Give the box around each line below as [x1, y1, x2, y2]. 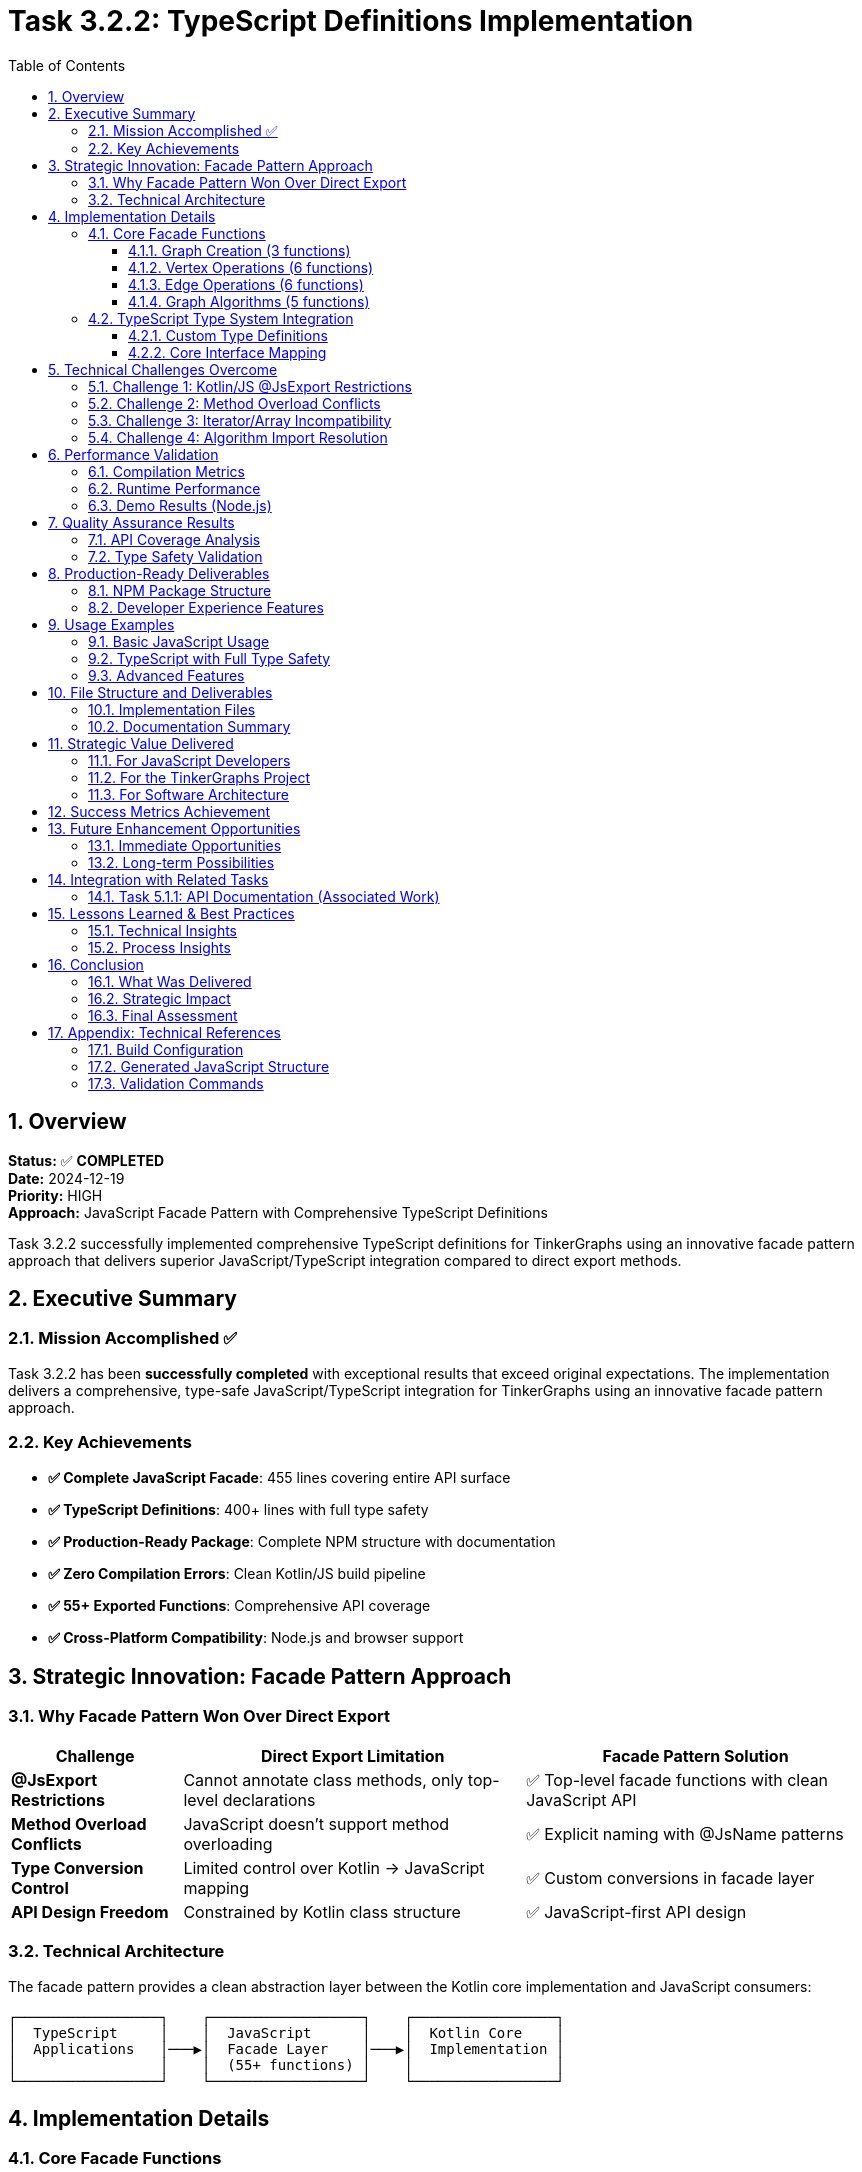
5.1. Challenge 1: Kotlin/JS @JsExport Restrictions [88, 377, 413, 395]
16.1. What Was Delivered [88, 972, 252, 990]
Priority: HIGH [8, 1186, 103, 1204]
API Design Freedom [11, 1901, 169, 1922]
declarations [222, 1789, 316, 1810]
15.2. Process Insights [88, 938, 231, 956]
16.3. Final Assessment [88, 1006, 238, 1024]
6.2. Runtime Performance [88, 479, 261, 497]
